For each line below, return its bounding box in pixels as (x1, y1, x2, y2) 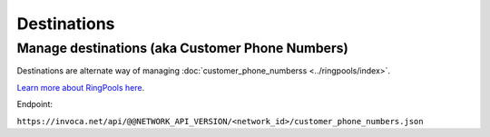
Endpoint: (16, 99, 54, 110)
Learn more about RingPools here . (16, 82, 145, 93)
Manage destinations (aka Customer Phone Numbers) (16, 40, 348, 56)
